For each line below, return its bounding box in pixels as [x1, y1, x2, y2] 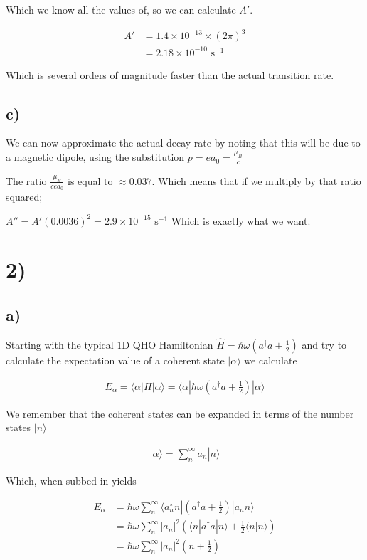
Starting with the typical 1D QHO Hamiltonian [6, 337, 213, 352]
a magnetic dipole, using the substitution [6, 149, 185, 164]
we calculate [244, 353, 297, 368]
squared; [6, 189, 43, 204]
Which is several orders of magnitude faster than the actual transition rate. [6, 67, 334, 82]
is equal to [67, 173, 113, 188]
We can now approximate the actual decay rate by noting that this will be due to [6, 135, 361, 150]
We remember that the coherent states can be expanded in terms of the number [6, 406, 354, 421]
